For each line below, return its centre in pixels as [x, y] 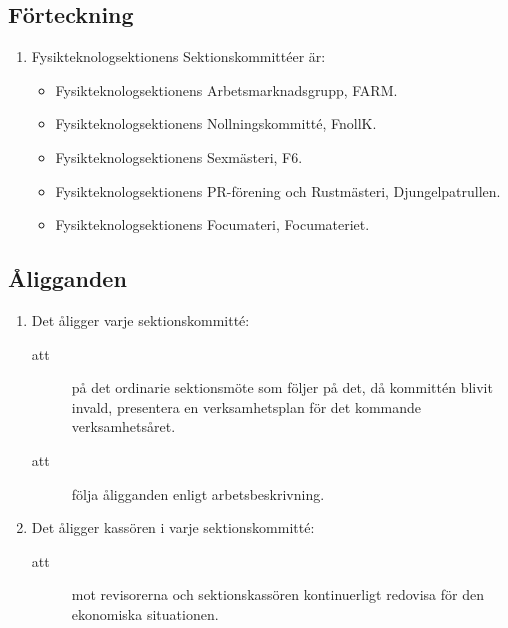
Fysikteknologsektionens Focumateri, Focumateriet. [212, 224]
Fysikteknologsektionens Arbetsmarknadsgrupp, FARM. [226, 89]
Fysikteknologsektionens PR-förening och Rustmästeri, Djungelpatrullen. [278, 190]
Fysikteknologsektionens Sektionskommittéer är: [178, 56]
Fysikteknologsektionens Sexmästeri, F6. [179, 156]
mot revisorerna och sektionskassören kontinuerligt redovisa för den [277, 594]
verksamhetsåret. [123, 426]
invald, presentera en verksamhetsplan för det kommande [246, 406]
